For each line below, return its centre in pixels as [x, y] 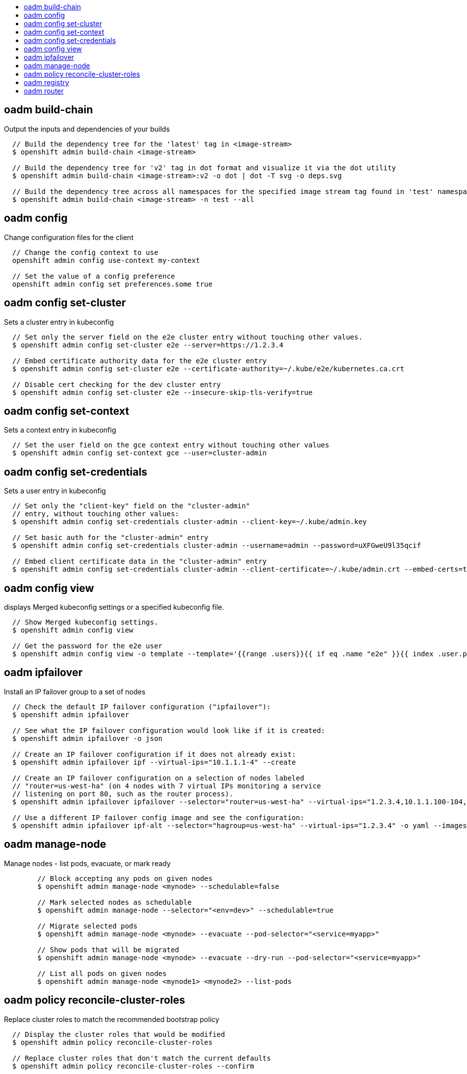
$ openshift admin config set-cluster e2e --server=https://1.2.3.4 [148, 345]
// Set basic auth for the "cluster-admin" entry [110, 538]
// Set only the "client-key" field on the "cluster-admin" [131, 506]
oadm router [44, 91]
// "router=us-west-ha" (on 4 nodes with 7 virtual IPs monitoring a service [166, 786]
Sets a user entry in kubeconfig [55, 491]
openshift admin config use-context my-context [106, 260]
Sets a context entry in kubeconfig [60, 430]
